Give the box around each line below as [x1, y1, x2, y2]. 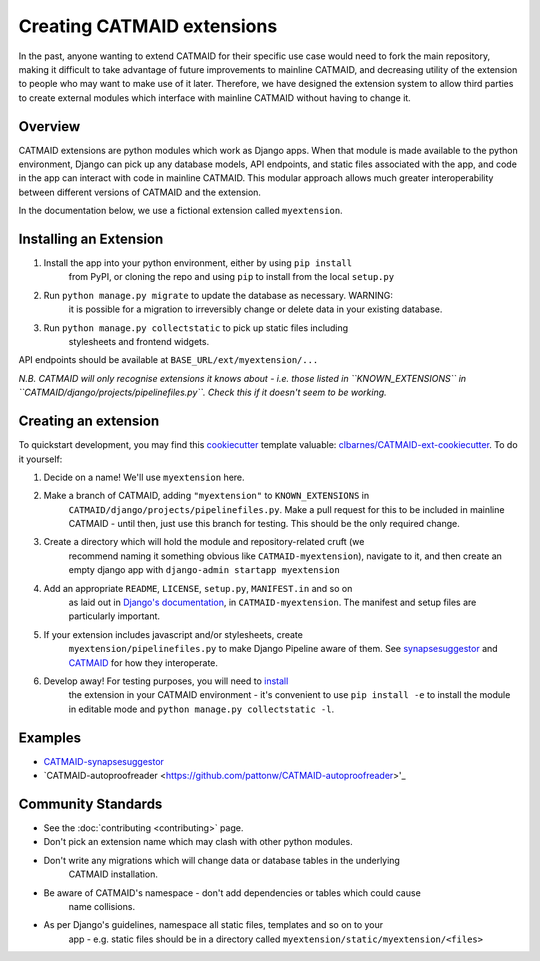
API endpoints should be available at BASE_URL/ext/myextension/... [18, 354, 319, 366]
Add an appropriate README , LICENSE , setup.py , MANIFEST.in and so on [43, 582, 353, 594]
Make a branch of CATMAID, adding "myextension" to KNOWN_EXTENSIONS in [43, 490, 370, 502]
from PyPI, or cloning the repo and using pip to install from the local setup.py [68, 271, 395, 283]
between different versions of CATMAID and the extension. [18, 186, 262, 198]
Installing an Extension [18, 231, 164, 247]
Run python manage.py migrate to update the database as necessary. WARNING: [43, 289, 394, 301]
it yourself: [18, 453, 63, 465]
